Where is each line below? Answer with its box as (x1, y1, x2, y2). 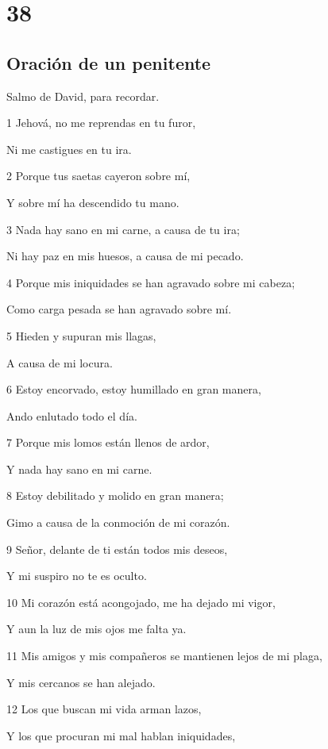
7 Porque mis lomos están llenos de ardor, (6, 434, 210, 451)
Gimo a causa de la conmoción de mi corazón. (6, 514, 230, 531)
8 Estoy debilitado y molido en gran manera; (6, 487, 224, 504)
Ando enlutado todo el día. (6, 407, 137, 424)
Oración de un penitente (6, 50, 211, 75)
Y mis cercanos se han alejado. (6, 674, 156, 690)
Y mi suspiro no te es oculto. (6, 567, 147, 584)
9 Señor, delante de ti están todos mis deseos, (6, 540, 228, 557)
